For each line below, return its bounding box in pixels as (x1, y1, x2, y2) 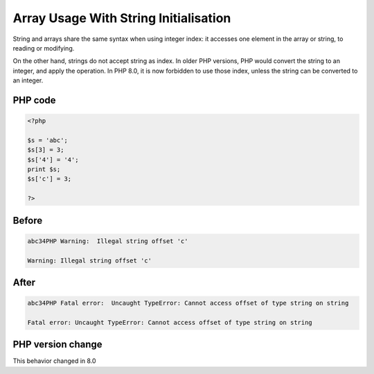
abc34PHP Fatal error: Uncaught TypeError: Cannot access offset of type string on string (27, 299, 349, 308)
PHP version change (12, 339, 103, 350)
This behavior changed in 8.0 (12, 357, 96, 365)
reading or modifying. (12, 44, 75, 52)
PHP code (12, 94, 56, 106)
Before (12, 215, 43, 226)
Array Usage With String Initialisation (12, 10, 231, 26)
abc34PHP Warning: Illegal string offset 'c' (27, 237, 188, 245)
